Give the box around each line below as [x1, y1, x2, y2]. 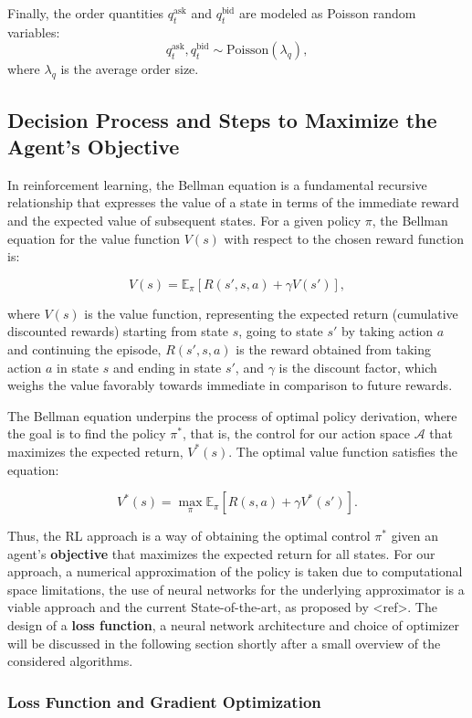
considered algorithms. [7, 651, 133, 670]
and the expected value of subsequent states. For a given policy [7, 210, 362, 229]
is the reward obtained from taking [236, 339, 432, 358]
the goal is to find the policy [7, 424, 166, 443]
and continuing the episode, [7, 339, 162, 358]
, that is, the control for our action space [182, 424, 411, 443]
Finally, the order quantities [7, 4, 164, 22]
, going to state [238, 322, 323, 341]
